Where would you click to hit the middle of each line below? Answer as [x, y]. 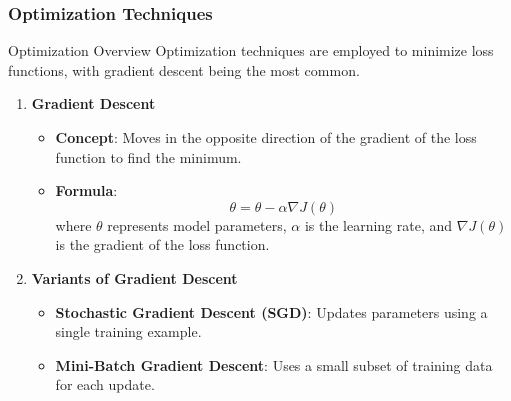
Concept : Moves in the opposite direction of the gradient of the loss [266, 137]
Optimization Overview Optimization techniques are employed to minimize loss [251, 50]
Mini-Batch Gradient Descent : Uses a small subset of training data [274, 364]
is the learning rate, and [378, 224]
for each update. [105, 384]
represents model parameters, [197, 224]
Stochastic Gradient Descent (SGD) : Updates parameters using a [271, 311]
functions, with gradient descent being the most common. [184, 69]
